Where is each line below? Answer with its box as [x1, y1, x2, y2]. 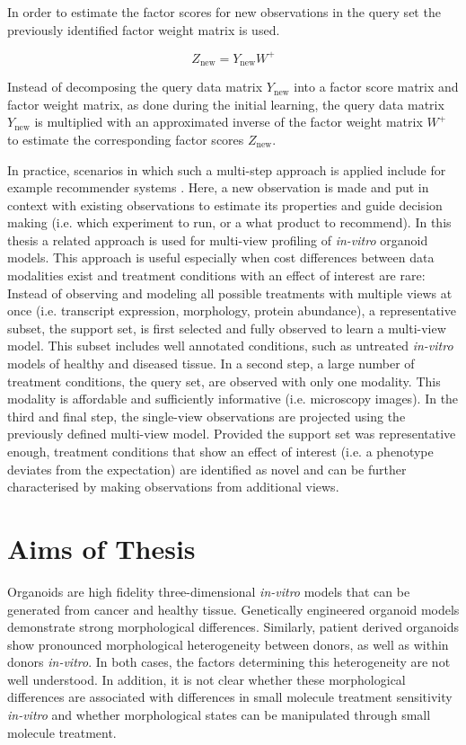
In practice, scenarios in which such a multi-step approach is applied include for [7, 160, 446, 179]
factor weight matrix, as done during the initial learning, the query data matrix [7, 94, 444, 113]
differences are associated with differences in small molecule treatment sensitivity [7, 687, 453, 706]
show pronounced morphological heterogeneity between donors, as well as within [7, 634, 449, 653]
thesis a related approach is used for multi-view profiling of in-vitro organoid [7, 230, 428, 249]
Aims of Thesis [7, 529, 196, 566]
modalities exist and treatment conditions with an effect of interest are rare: [7, 266, 426, 285]
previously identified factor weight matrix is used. [7, 20, 280, 39]
